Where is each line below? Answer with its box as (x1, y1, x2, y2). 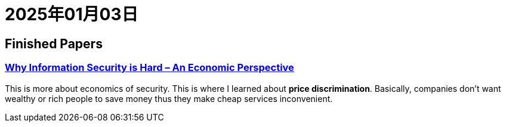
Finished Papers (5, 36, 103, 51)
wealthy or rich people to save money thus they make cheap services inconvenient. (5, 93, 333, 104)
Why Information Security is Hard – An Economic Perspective (5, 61, 294, 74)
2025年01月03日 (5, 4, 138, 24)
